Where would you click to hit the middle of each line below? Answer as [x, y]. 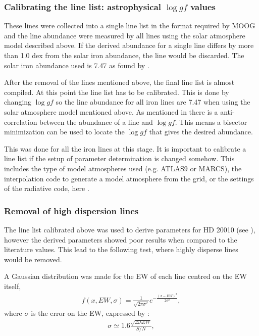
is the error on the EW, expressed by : [90, 313]
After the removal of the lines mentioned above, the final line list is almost [119, 82]
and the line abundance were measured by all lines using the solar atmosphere [125, 35]
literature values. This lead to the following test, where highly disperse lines [121, 249]
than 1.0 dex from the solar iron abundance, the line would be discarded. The [124, 55]
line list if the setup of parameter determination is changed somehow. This [119, 158]
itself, [13, 286]
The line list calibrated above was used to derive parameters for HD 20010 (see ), [130, 229]
